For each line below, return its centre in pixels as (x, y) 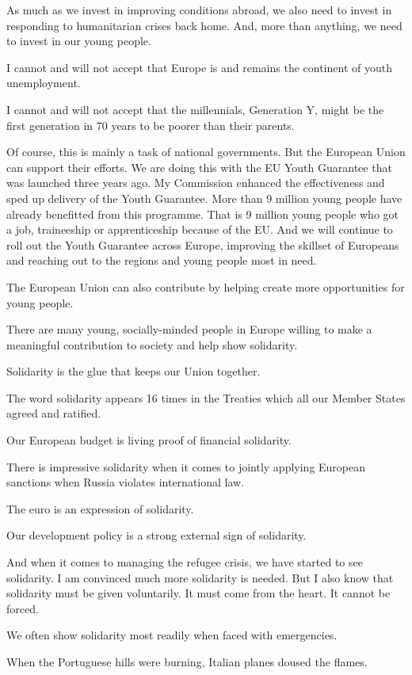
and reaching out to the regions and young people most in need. (162, 260)
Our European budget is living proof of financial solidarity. (149, 440)
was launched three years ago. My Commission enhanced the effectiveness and (196, 183)
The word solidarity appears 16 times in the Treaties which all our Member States (206, 397)
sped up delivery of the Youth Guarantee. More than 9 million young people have (204, 198)
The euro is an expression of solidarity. (100, 508)
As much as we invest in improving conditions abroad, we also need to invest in (199, 10)
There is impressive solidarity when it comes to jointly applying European (186, 466)
